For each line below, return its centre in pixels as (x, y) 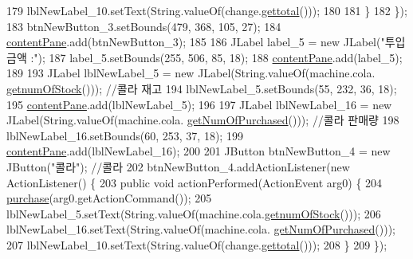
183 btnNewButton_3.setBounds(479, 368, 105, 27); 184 (144, 26)
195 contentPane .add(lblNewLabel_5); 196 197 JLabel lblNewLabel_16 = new (199, 104)
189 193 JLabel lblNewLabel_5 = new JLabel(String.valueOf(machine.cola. (191, 73)
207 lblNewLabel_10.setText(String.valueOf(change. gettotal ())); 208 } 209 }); (197, 244)
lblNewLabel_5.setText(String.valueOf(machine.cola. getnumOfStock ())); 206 (194, 213)
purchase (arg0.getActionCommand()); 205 (109, 198)
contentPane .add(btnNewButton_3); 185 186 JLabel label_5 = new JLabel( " (196, 42)
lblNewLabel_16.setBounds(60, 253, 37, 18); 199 (125, 135)
